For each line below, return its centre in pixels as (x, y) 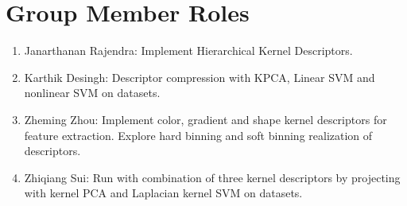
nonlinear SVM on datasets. (92, 93)
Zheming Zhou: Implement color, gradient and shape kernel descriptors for (205, 119)
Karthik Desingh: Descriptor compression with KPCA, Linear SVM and (200, 77)
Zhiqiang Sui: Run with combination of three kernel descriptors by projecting (212, 177)
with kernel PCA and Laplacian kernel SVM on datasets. (163, 193)
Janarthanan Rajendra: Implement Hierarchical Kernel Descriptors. (188, 51)
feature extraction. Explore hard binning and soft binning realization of (198, 135)
